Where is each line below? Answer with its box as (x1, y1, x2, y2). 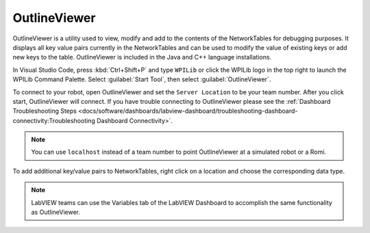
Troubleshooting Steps (12, 107, 77, 115)
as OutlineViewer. (31, 208, 81, 217)
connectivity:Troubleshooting (12, 116, 95, 124)
